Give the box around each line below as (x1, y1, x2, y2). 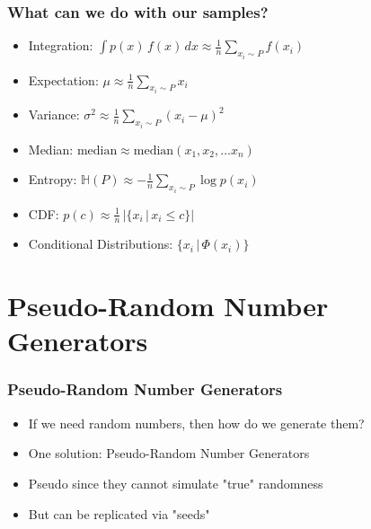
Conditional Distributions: (28, 234, 173, 253)
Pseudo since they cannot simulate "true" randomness (28, 473, 323, 492)
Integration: (28, 36, 93, 55)
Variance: (28, 105, 80, 124)
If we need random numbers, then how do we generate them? (28, 413, 365, 432)
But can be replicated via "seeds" (28, 504, 210, 523)
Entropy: (28, 170, 77, 189)
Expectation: (28, 70, 99, 89)
